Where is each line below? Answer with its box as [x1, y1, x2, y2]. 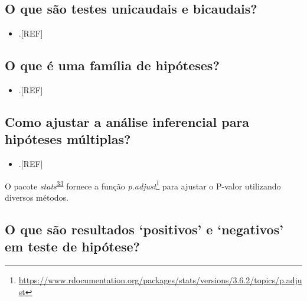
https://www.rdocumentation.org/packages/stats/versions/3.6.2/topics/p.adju [18, 274, 302, 286]
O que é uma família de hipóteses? [5, 56, 220, 74]
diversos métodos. [5, 191, 68, 204]
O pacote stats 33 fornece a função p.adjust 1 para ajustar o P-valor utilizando [5, 178, 281, 192]
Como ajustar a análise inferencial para [5, 112, 250, 130]
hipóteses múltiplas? [5, 130, 131, 148]
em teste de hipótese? [5, 237, 140, 256]
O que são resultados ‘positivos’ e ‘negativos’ [5, 220, 283, 238]
